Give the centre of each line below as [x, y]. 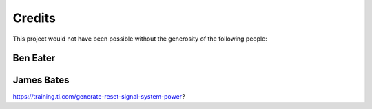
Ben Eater [34, 58]
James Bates [41, 80]
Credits [34, 18]
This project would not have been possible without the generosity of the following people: [140, 39]
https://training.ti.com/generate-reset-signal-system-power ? [99, 97]
